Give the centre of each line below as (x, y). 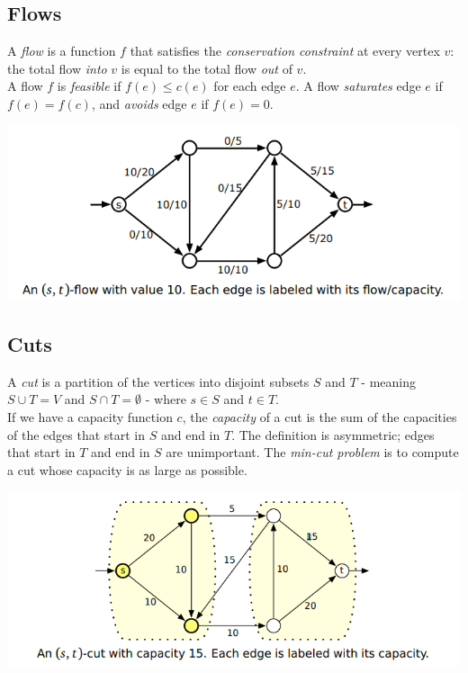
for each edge (250, 86)
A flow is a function (62, 51)
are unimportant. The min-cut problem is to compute (312, 452)
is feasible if (89, 86)
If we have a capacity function (90, 416)
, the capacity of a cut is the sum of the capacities (319, 416)
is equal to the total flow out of (207, 68)
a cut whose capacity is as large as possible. (127, 469)
